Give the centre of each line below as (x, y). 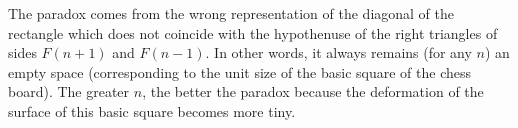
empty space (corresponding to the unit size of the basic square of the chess (239, 71)
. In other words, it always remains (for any (338, 52)
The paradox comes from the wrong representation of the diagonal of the (231, 13)
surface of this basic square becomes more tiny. (152, 110)
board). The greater (69, 91)
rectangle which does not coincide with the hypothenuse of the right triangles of (253, 32)
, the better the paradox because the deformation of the (313, 91)
